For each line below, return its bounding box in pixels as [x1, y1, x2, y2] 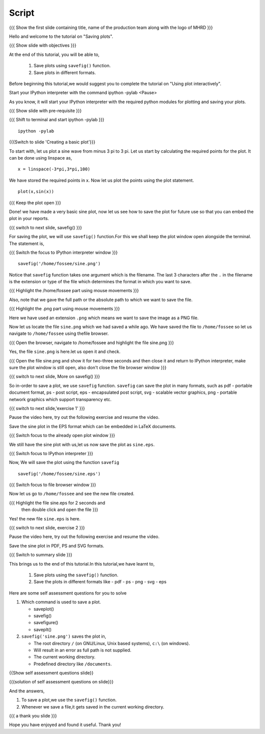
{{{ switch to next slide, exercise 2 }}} [9, 525, 85, 531]
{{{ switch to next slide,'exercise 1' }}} [9, 405, 85, 411]
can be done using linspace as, [9, 155, 72, 161]
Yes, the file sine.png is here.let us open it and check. [9, 349, 121, 354]
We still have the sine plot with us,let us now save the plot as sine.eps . [9, 441, 155, 447]
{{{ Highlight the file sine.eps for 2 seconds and [9, 500, 106, 506]
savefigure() [33, 620, 58, 625]
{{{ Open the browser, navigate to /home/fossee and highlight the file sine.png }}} [9, 339, 174, 346]
